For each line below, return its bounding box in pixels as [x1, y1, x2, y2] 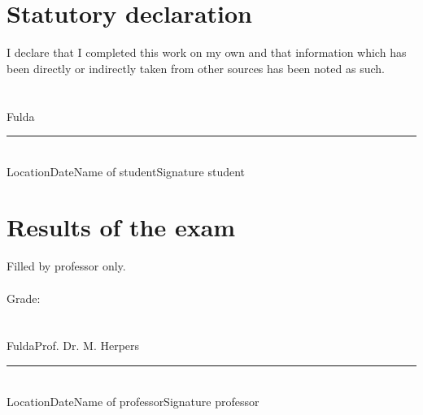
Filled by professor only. [7, 257, 126, 275]
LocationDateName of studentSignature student [7, 162, 246, 179]
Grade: [7, 289, 41, 306]
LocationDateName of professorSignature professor [7, 392, 259, 409]
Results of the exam [7, 210, 236, 244]
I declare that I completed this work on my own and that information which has [7, 44, 407, 61]
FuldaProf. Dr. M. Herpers [7, 337, 140, 354]
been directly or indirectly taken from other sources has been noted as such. [7, 59, 385, 76]
